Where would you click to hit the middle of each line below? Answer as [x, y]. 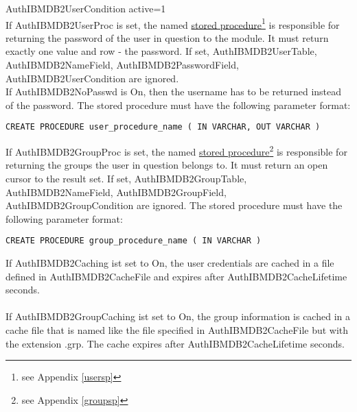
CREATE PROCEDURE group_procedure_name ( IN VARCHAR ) [134, 241]
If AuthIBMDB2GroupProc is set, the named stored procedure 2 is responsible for [176, 150]
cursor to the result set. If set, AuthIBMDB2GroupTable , [126, 178]
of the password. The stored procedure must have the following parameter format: [178, 105]
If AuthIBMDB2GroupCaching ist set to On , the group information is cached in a [178, 316]
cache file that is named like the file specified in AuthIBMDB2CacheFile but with [177, 329]
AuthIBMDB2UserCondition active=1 [86, 8]
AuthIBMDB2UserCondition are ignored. [92, 78]
